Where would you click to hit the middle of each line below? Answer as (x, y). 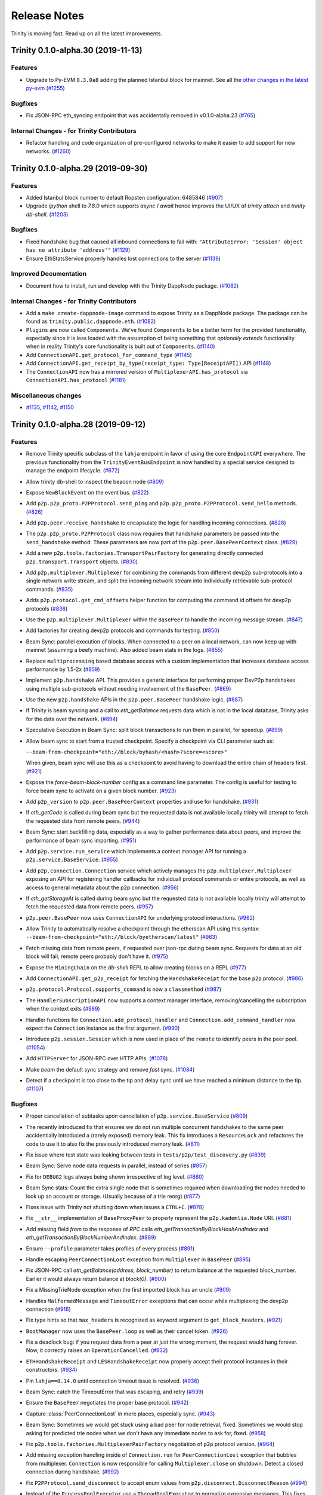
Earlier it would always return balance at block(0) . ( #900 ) (96, 1279)
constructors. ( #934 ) (52, 1370)
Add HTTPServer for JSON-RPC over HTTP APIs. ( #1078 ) (97, 1058)
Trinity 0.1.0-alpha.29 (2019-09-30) (79, 168)
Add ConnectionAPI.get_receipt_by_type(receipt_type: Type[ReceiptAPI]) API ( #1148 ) (148, 363)
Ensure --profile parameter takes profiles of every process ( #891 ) (110, 1248)
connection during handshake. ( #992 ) (72, 1472)
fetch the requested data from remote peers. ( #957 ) (89, 907)
